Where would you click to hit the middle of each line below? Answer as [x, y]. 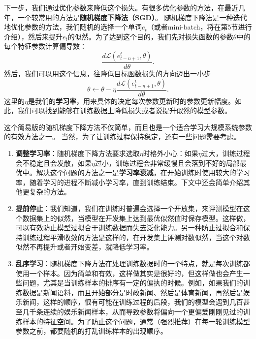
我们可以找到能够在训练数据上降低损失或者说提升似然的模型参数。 [124, 110]
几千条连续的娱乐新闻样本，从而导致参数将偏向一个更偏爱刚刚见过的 [133, 311]
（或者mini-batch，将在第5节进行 [199, 27]
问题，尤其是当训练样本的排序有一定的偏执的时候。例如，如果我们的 [133, 283]
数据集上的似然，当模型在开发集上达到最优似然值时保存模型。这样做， [136, 218]
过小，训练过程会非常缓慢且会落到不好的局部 [167, 163]
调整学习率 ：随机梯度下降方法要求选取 [78, 153]
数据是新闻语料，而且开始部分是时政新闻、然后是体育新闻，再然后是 [133, 292]
